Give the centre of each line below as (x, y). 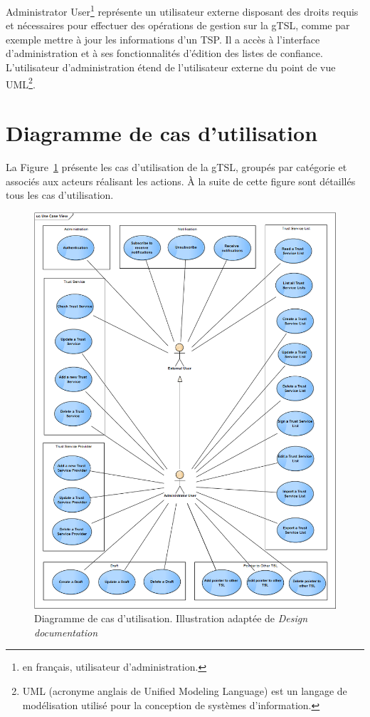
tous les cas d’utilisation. (60, 195)
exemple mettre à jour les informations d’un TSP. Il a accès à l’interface (163, 39)
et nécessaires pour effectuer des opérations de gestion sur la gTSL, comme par (178, 25)
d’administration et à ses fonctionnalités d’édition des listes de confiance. (164, 53)
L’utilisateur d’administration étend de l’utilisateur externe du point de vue (171, 67)
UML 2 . (21, 83)
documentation (66, 632)
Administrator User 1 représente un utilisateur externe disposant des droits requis (182, 10)
